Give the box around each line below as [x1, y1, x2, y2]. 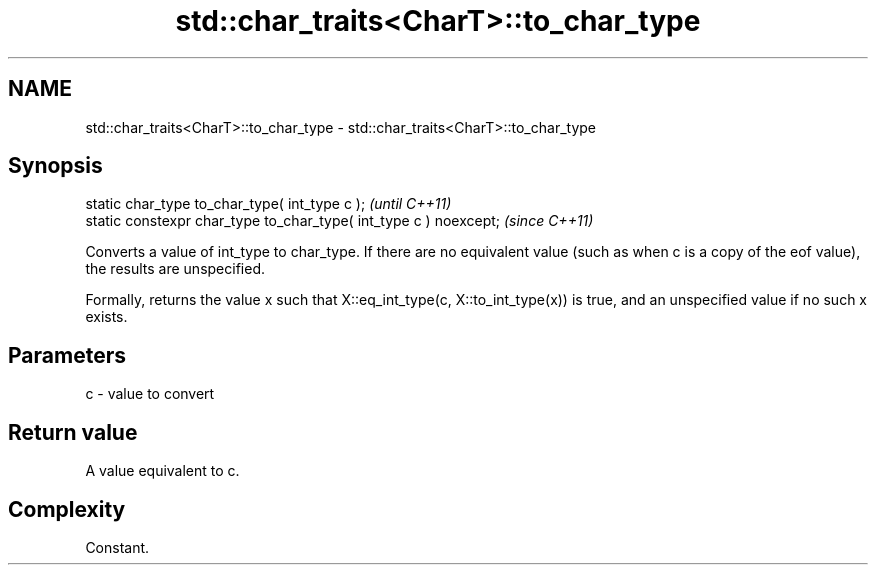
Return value [8, 419, 138, 445]
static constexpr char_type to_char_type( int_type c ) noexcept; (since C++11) [85, 212, 594, 230]
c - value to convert [85, 385, 215, 403]
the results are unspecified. [85, 260, 265, 278]
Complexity [8, 496, 126, 522]
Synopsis [8, 153, 103, 179]
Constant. [85, 538, 150, 556]
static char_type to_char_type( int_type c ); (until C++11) [85, 195, 452, 213]
